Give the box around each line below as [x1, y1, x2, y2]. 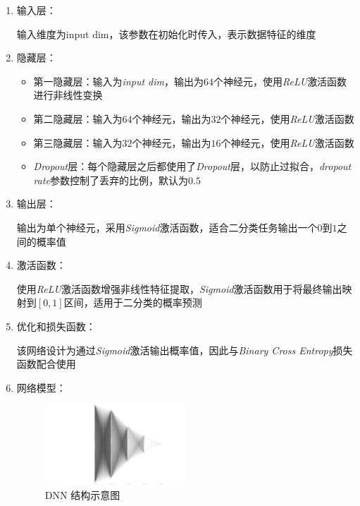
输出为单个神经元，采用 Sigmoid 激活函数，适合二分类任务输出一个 [16, 219, 318, 234]
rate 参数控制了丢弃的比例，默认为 [33, 172, 189, 187]
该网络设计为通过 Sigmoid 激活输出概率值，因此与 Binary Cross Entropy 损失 [16, 342, 353, 357]
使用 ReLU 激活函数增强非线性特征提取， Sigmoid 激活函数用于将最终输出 [16, 281, 342, 296]
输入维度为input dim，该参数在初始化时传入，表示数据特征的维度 [16, 26, 316, 41]
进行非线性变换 [33, 88, 103, 102]
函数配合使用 [16, 356, 76, 371]
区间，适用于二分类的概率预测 [63, 295, 202, 310]
